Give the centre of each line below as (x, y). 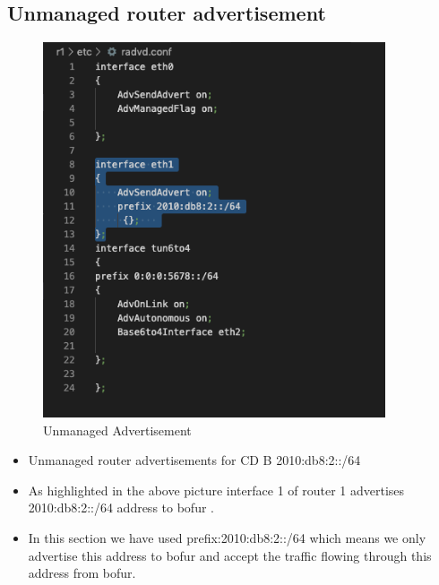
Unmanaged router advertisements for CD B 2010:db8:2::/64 (194, 460)
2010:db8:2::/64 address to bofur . (121, 508)
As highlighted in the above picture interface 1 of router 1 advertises (216, 490)
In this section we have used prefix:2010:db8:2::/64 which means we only (227, 537)
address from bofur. (82, 573)
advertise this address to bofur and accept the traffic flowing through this (230, 555)
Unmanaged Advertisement (117, 430)
